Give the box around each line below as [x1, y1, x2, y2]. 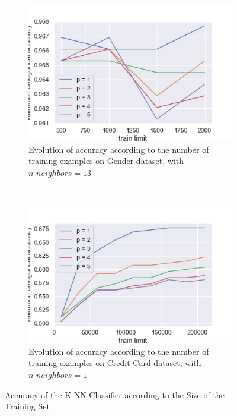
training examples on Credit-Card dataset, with [28, 357, 201, 369]
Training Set [5, 400, 50, 412]
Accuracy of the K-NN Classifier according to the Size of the [5, 388, 225, 401]
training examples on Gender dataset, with [28, 155, 184, 167]
